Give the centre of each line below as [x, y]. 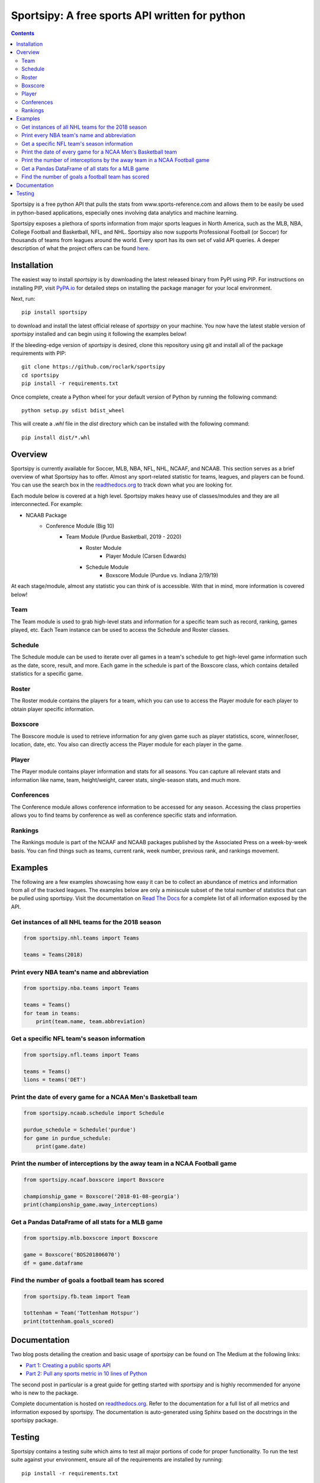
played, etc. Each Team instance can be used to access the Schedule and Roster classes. [120, 630]
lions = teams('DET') [55, 1080]
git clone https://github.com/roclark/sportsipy [93, 367]
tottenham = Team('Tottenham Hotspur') [81, 1313]
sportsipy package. [35, 1420]
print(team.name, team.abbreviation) [91, 1021]
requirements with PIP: [39, 353]
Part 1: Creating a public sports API [68, 1365]
